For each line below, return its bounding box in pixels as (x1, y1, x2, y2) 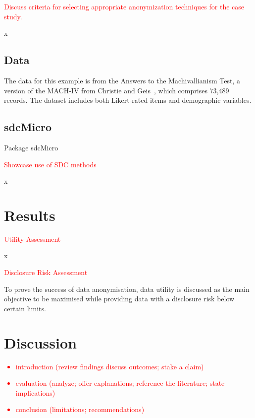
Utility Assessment (4, 233, 61, 244)
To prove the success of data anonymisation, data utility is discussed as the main (4, 283, 250, 294)
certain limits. (4, 303, 46, 313)
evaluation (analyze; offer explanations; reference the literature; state (15, 378, 225, 388)
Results (4, 205, 55, 225)
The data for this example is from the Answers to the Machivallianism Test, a (4, 75, 240, 85)
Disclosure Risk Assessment (4, 267, 88, 278)
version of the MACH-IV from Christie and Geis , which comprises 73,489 (4, 85, 229, 95)
